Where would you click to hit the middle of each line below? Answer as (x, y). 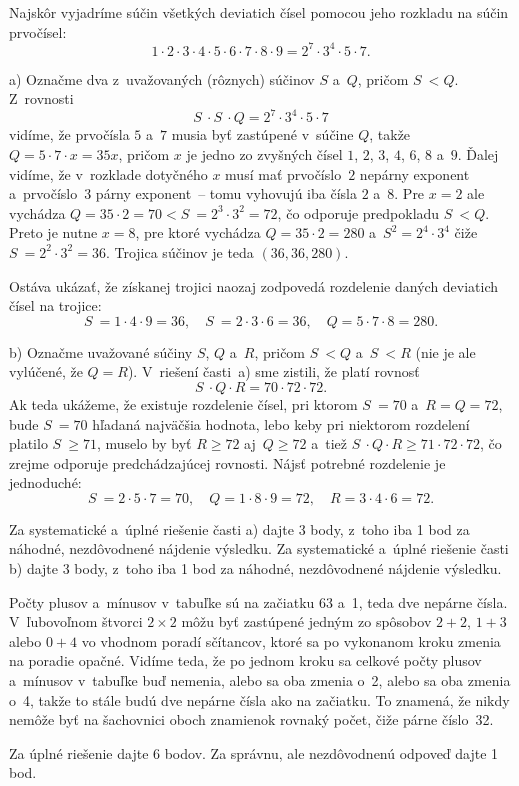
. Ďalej (478, 153)
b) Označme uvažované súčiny (101, 351)
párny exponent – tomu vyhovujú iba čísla (226, 193)
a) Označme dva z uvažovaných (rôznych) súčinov (162, 78)
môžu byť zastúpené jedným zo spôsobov (306, 621)
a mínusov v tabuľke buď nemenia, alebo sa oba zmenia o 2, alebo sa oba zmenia (260, 680)
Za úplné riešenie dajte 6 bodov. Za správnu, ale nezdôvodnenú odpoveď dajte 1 (254, 752)
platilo (28, 443)
